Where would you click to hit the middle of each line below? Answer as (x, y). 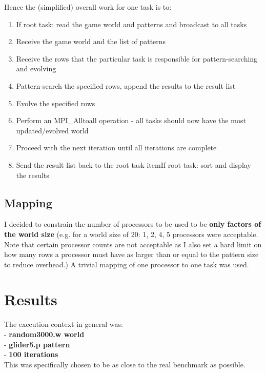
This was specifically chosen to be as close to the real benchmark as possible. (125, 364)
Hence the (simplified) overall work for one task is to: (88, 7)
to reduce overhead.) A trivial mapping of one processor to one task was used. (127, 264)
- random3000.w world (44, 334)
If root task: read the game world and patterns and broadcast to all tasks (131, 24)
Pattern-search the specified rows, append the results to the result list (126, 85)
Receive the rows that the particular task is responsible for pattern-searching (137, 58)
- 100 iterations (31, 354)
